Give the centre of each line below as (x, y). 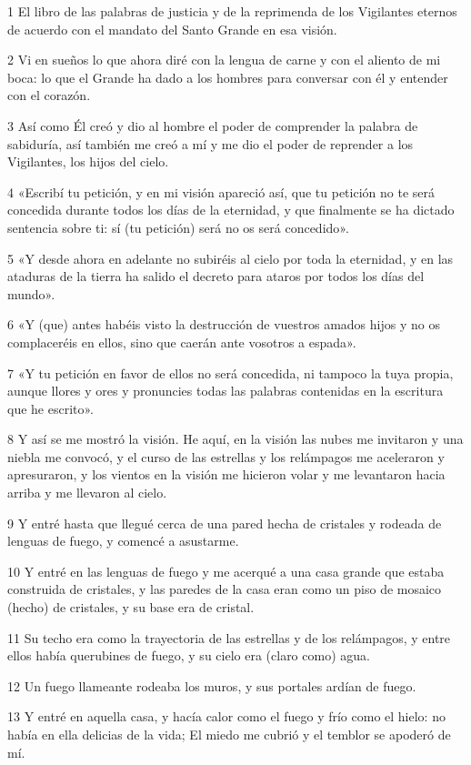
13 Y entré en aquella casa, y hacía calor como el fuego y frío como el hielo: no (226, 716)
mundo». (31, 293)
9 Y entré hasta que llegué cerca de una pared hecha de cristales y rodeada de (225, 523)
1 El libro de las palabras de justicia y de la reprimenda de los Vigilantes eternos (232, 11)
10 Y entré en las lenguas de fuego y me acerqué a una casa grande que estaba (226, 571)
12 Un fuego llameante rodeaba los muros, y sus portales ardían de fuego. (212, 685)
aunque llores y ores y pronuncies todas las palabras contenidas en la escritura (225, 391)
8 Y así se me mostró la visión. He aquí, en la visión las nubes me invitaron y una (235, 439)
